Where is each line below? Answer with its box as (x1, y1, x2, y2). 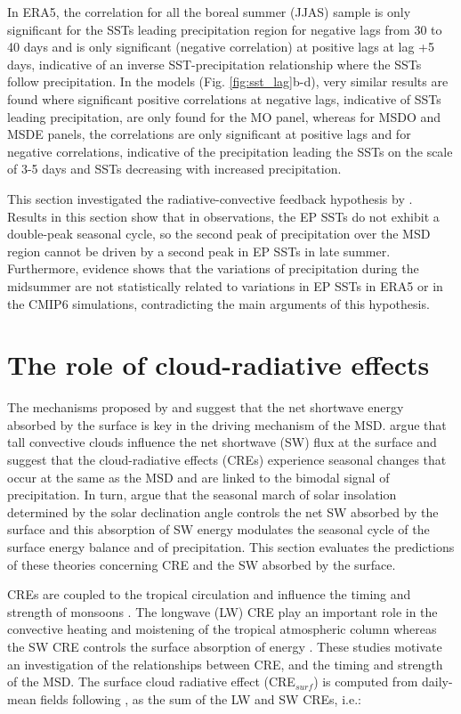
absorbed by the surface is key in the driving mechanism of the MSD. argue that (7, 415, 447, 434)
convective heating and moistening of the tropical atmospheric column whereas (7, 620, 437, 638)
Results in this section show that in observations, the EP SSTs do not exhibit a (7, 207, 440, 225)
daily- (421, 672, 453, 691)
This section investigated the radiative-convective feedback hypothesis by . (7, 189, 413, 207)
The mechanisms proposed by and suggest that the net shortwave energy (7, 398, 404, 417)
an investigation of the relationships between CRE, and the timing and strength (7, 654, 443, 673)
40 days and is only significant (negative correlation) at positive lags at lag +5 (7, 37, 434, 56)
